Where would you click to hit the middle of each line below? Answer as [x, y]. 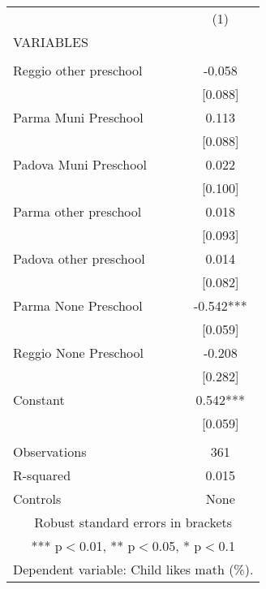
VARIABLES [51, 42]
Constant [39, 400]
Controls [37, 499]
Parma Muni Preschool [78, 117]
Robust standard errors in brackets [133, 522]
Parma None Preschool [78, 305]
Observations [50, 451]
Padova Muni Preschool [80, 164]
